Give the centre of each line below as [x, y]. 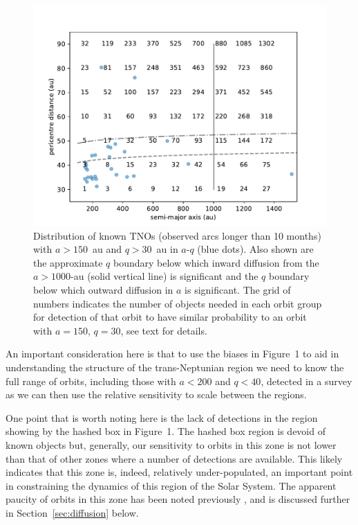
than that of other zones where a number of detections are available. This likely [174, 458]
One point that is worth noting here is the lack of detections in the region [162, 417]
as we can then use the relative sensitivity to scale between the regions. [156, 394]
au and [107, 249]
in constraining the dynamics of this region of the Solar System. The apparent [171, 485]
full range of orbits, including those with [91, 381]
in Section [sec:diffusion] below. [72, 512]
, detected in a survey [307, 381]
